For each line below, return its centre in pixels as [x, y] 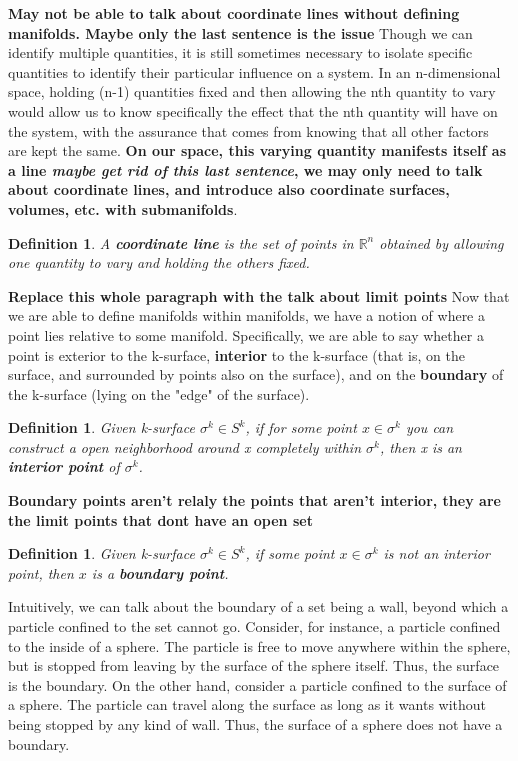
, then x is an [420, 446]
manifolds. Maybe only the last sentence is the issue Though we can [240, 32]
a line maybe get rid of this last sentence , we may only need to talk [245, 169]
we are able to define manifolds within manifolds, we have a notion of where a [246, 315]
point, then [41, 572]
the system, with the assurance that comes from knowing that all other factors [248, 130]
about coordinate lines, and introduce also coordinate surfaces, [229, 189]
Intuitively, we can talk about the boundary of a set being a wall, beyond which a [258, 606]
